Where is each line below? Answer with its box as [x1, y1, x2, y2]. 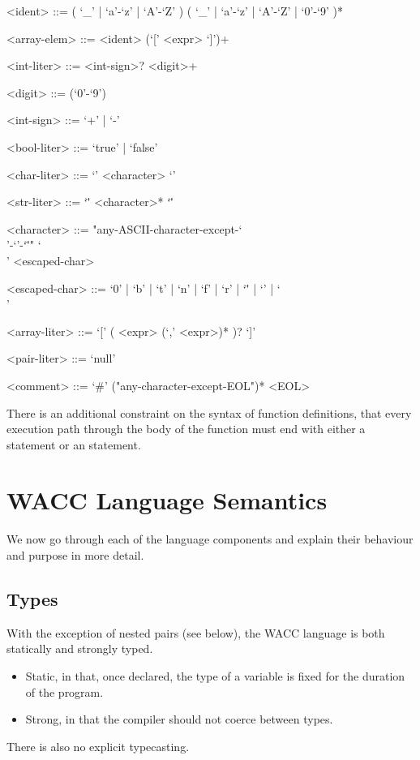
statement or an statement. [6, 436, 141, 453]
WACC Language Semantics [6, 483, 328, 517]
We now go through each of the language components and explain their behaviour [6, 530, 414, 547]
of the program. [25, 683, 104, 700]
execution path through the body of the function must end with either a [6, 420, 366, 437]
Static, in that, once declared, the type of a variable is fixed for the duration [25, 667, 405, 684]
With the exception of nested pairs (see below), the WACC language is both [6, 624, 385, 641]
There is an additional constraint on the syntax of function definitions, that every [6, 404, 412, 421]
